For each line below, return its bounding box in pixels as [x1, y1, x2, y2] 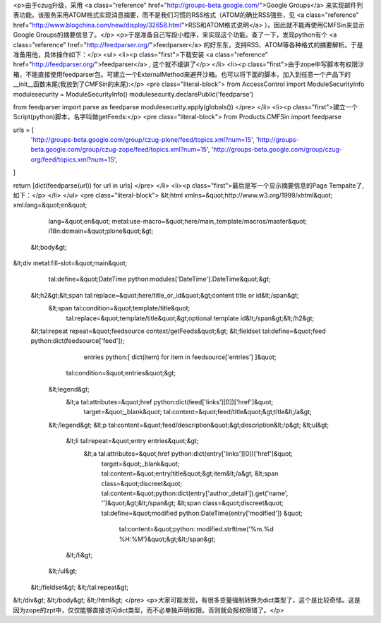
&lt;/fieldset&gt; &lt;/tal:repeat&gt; [30, 583, 128, 591]
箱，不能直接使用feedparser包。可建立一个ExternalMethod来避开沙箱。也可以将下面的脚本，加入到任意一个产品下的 [13, 70, 351, 78]
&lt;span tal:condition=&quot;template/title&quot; [48, 304, 190, 313]
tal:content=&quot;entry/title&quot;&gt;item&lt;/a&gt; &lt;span [101, 469, 279, 478]
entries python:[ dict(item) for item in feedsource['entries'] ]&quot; [83, 353, 277, 361]
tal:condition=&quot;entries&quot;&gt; [66, 369, 176, 377]
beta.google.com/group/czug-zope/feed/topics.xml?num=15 [30, 145, 207, 154]
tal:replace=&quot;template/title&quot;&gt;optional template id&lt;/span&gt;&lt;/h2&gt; [66, 314, 315, 322]
